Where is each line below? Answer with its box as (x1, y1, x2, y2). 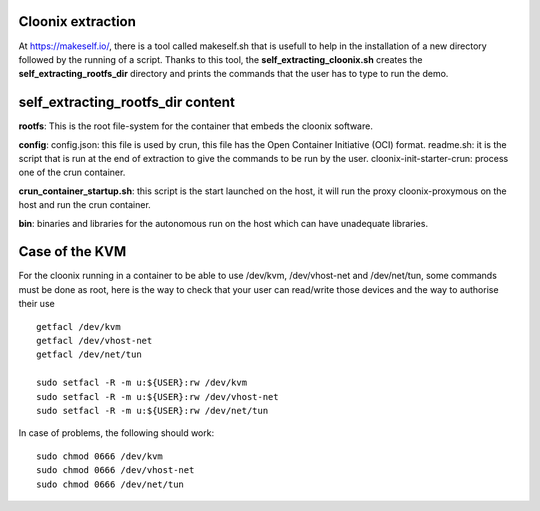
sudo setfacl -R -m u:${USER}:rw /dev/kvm (36, 377, 248, 389)
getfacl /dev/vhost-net (36, 335, 153, 347)
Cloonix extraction (18, 13, 137, 30)
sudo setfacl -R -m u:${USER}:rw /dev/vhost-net (36, 391, 279, 402)
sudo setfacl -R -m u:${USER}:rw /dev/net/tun (36, 405, 269, 416)
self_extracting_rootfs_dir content (18, 94, 235, 111)
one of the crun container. (18, 166, 126, 179)
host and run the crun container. (18, 199, 152, 211)
